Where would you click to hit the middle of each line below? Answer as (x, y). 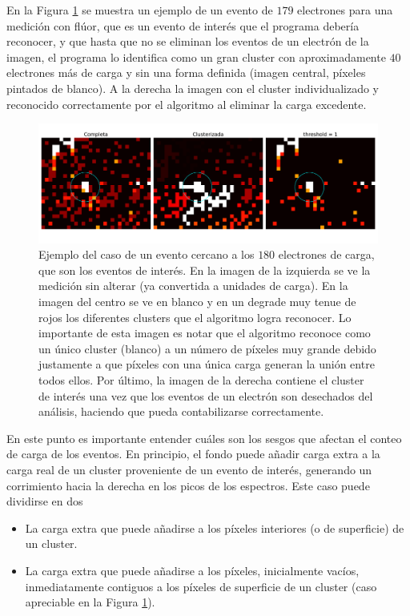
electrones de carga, (326, 254)
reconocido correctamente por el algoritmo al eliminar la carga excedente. (187, 104)
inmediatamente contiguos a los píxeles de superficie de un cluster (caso (201, 586)
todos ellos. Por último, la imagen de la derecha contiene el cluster (201, 379)
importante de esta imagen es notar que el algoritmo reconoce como (205, 333)
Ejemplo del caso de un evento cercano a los (147, 254)
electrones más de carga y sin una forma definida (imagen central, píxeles (186, 72)
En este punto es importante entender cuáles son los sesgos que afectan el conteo (204, 438)
